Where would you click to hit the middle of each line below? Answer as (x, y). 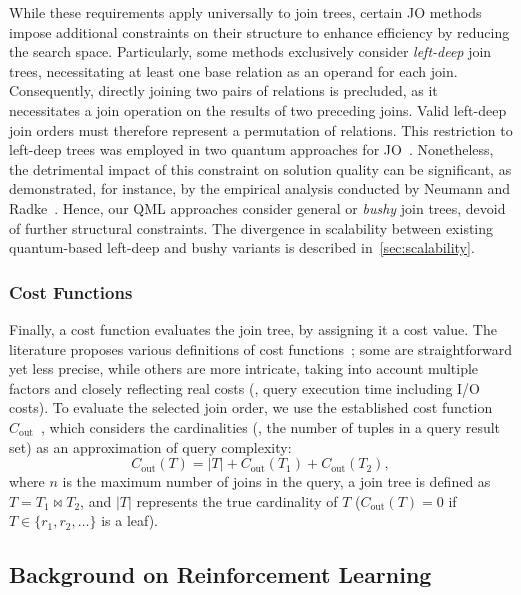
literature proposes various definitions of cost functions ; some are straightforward (261, 348)
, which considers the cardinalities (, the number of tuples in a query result (270, 426)
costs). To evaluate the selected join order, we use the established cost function (251, 407)
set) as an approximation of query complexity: (150, 446)
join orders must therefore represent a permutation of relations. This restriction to (261, 129)
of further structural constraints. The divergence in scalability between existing (251, 227)
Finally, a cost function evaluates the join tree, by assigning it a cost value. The (253, 328)
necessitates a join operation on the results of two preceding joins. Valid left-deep (258, 109)
